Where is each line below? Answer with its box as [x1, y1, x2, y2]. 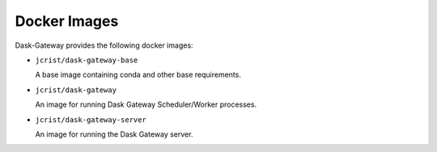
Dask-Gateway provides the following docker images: [15, 40, 193, 50]
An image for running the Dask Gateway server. [35, 129, 193, 139]
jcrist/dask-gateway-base [35, 55, 138, 65]
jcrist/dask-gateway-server [35, 115, 147, 125]
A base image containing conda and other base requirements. [35, 70, 242, 80]
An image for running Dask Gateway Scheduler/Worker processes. [35, 99, 257, 109]
